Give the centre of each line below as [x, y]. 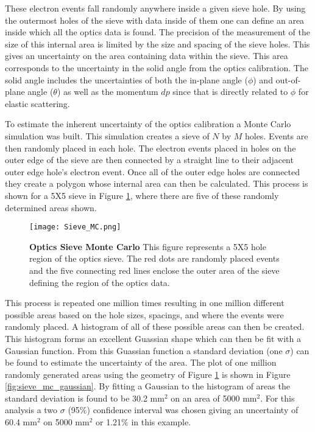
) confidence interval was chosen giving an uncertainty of [193, 410]
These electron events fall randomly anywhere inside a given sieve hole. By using [155, 8]
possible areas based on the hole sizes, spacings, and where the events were [144, 314]
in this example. [161, 422]
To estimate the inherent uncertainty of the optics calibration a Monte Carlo [148, 124]
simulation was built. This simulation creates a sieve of [107, 135]
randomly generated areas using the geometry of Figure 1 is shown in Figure [148, 374]
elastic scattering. [37, 103]
